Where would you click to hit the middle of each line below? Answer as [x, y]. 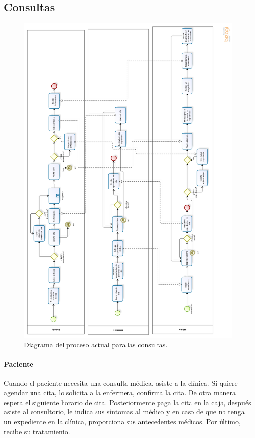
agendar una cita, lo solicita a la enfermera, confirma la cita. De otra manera [120, 392]
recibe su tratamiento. [37, 431]
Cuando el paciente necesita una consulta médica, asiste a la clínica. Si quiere [121, 383]
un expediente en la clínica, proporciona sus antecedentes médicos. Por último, [122, 421]
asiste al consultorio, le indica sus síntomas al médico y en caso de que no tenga [124, 412]
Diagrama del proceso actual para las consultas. [96, 345]
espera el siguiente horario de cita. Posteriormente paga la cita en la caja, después [127, 402]
